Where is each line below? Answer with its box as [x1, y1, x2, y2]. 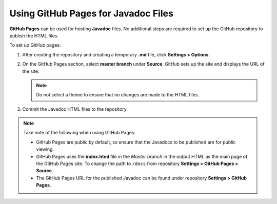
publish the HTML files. [9, 32, 59, 38]
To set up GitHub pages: [9, 42, 61, 48]
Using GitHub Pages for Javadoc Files [9, 8, 174, 19]
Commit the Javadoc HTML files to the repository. [22, 106, 128, 112]
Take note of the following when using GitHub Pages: [23, 130, 136, 136]
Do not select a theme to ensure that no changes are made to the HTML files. [36, 92, 200, 98]
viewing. [36, 146, 54, 152]
